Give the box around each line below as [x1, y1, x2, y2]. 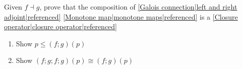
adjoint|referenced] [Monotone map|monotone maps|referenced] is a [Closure [4, 11, 238, 22]
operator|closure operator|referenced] [4, 21, 117, 32]
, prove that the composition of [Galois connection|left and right [39, 2, 237, 12]
